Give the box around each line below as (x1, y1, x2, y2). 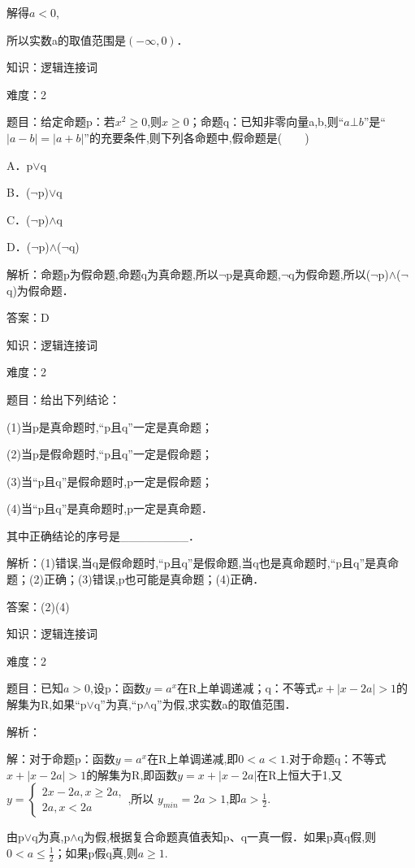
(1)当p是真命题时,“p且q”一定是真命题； (6, 418, 213, 435)
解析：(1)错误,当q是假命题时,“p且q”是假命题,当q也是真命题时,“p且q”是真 (6, 554, 388, 571)
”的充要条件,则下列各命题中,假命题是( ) (84, 128, 309, 145)
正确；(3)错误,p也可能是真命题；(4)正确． (43, 571, 265, 588)
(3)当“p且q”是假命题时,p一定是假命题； (6, 472, 213, 489)
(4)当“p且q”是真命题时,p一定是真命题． (6, 500, 213, 517)
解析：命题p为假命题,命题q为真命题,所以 (6, 265, 218, 282)
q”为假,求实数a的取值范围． (150, 696, 296, 713)
